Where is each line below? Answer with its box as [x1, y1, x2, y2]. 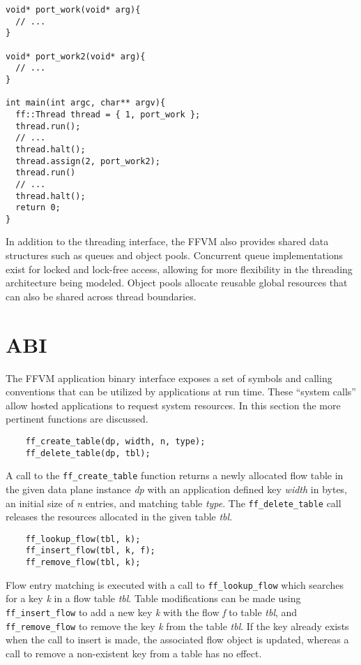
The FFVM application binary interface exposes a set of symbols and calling [6, 370, 332, 385]
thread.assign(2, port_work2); [15, 156, 160, 166]
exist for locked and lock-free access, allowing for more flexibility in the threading [6, 261, 353, 276]
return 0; [15, 203, 61, 213]
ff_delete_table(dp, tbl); [25, 448, 151, 458]
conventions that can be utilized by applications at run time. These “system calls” [6, 384, 356, 399]
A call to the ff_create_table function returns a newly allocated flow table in [6, 468, 344, 483]
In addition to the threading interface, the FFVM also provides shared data [6, 234, 329, 249]
